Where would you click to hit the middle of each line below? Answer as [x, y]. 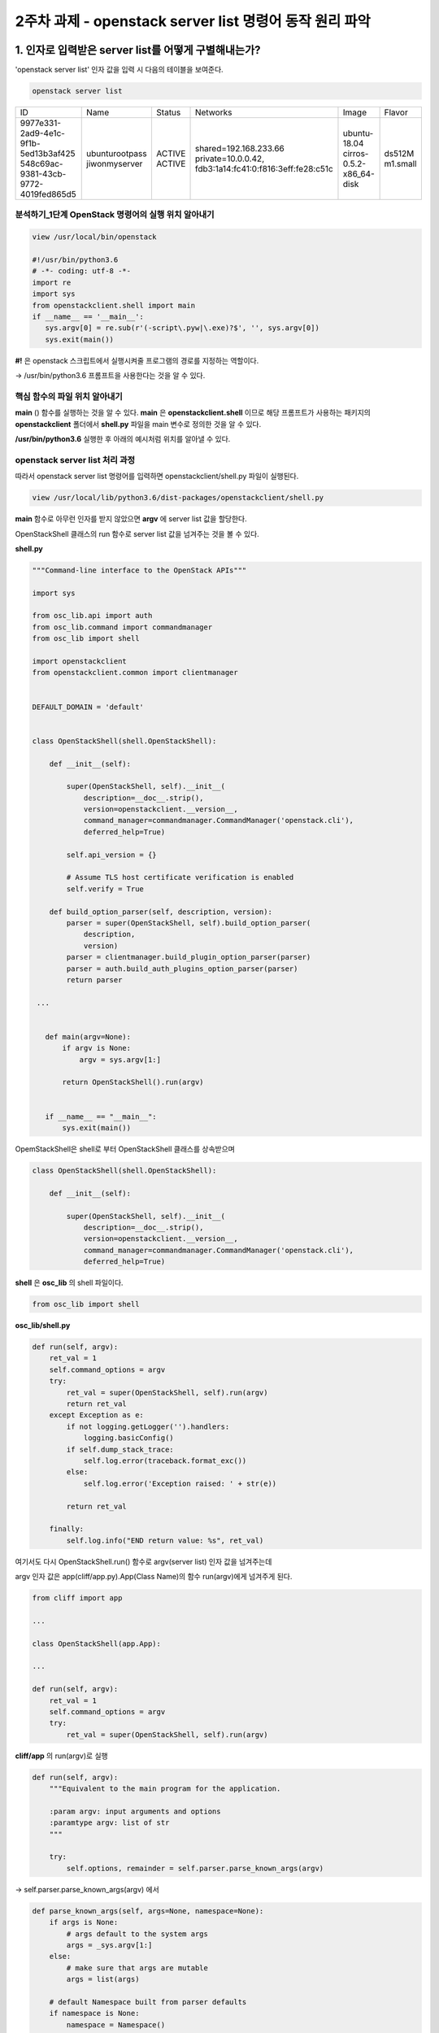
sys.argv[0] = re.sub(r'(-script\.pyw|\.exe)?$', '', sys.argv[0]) [183, 328]
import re [52, 282]
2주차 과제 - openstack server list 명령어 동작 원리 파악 [193, 21]
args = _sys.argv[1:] [109, 1945]
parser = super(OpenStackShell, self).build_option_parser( [189, 923]
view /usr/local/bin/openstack [95, 237]
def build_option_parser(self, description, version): [161, 912]
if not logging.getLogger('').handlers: [148, 1426]
